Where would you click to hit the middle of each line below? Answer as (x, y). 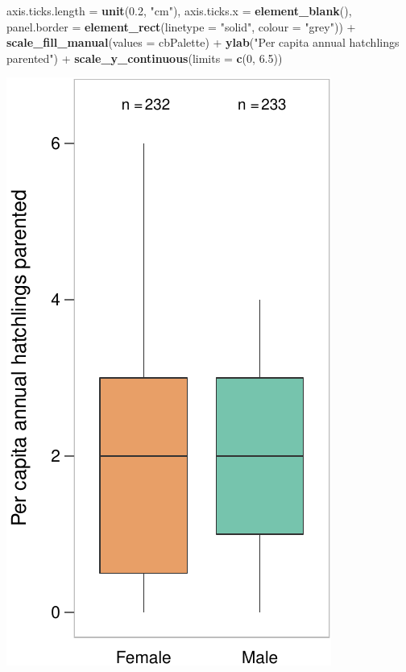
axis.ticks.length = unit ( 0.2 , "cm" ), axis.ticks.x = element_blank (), (179, 10)
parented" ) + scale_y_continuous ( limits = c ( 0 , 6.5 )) (145, 58)
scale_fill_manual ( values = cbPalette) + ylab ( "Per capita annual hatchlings (203, 42)
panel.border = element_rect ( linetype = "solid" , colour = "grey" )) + (181, 26)
